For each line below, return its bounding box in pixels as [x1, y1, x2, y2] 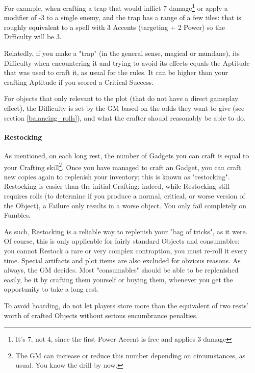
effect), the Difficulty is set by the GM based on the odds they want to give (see [4, 103, 245, 113]
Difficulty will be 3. [4, 31, 62, 42]
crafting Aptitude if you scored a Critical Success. [4, 76, 153, 87]
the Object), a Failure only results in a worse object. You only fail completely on [4, 200, 247, 210]
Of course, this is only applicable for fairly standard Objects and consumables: [4, 236, 240, 246]
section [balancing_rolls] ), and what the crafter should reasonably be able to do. [4, 112, 246, 123]
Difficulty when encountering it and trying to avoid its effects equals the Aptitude [4, 57, 250, 68]
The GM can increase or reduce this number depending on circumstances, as [15, 350, 246, 360]
